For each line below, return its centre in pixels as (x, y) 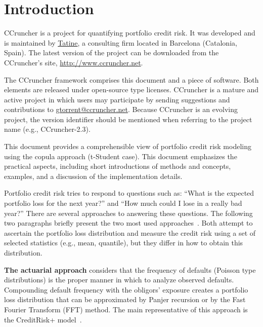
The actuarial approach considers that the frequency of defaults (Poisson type (130, 269)
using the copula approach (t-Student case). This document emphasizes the (121, 156)
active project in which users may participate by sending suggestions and (117, 99)
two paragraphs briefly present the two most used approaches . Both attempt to (128, 223)
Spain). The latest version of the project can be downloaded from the (112, 52)
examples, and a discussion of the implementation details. (93, 176)
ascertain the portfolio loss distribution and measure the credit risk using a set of (130, 232)
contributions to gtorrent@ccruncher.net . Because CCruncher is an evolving (121, 109)
